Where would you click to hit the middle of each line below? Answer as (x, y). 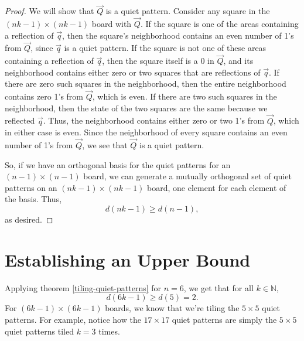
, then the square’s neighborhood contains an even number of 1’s (178, 35)
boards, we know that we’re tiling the (172, 308)
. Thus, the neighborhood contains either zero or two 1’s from (154, 120)
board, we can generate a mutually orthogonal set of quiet (187, 176)
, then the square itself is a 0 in (158, 61)
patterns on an (31, 187)
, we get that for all (218, 287)
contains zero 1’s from (44, 96)
